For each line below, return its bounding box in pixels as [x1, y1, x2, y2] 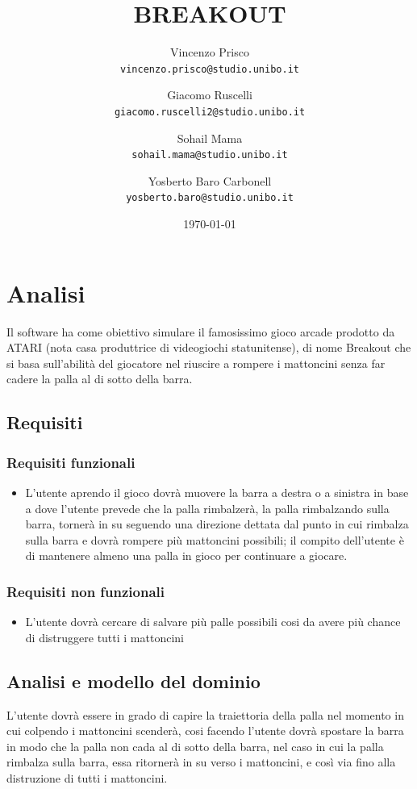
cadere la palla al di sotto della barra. [6, 370, 193, 387]
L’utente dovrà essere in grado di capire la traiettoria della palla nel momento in [6, 706, 404, 723]
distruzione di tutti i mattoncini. [6, 769, 168, 786]
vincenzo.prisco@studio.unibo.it [120, 63, 299, 75]
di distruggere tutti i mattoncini [25, 628, 184, 645]
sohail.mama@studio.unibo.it [131, 149, 288, 161]
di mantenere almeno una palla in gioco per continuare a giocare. [25, 547, 348, 564]
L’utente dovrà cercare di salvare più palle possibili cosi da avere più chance [25, 613, 401, 630]
